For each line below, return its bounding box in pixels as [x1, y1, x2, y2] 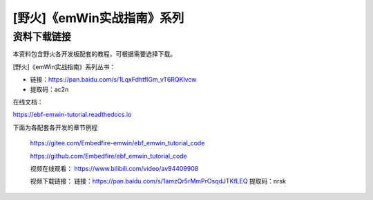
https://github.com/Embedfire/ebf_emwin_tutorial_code [30, 152, 188, 160]
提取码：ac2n [30, 85, 69, 93]
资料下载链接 [12, 30, 72, 43]
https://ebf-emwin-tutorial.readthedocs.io [12, 111, 132, 119]
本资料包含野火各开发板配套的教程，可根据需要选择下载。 [12, 50, 176, 58]
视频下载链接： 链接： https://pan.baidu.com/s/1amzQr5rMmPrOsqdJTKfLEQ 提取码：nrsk [30, 177, 287, 185]
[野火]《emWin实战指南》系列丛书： [12, 62, 116, 71]
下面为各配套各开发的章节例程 [12, 123, 98, 131]
